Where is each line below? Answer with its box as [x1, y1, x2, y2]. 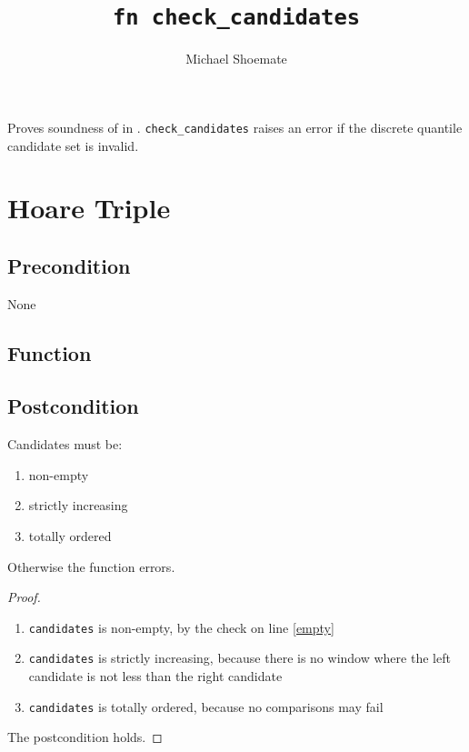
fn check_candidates [112, 5, 361, 31]
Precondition [7, 251, 131, 279]
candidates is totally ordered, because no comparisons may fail [28, 697, 384, 716]
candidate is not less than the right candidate [28, 667, 283, 686]
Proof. [7, 587, 41, 607]
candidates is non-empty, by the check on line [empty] [28, 617, 334, 637]
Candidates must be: [7, 435, 123, 454]
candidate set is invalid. [7, 135, 139, 155]
